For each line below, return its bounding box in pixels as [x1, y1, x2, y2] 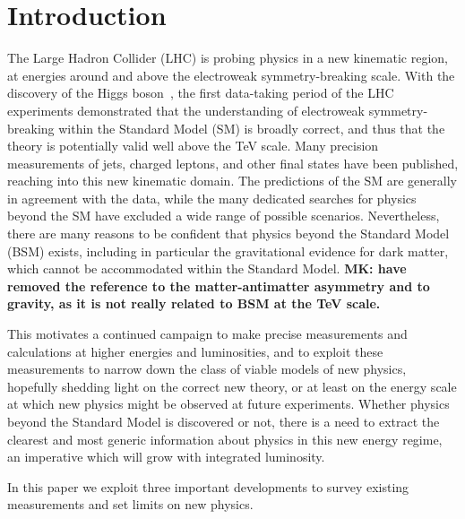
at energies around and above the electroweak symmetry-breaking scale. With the [7, 65, 455, 84]
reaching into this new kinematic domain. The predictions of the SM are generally [7, 171, 457, 190]
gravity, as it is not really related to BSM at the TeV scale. [7, 294, 381, 313]
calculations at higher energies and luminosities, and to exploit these [7, 342, 383, 360]
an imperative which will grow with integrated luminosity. [7, 447, 325, 466]
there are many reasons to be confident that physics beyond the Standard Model [7, 224, 450, 243]
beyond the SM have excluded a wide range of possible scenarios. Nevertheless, [7, 206, 440, 225]
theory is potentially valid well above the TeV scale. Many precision [7, 136, 379, 155]
